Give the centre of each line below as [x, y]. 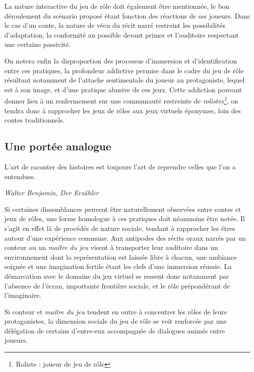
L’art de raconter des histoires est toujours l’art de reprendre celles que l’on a [120, 166]
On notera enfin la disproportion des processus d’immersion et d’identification [121, 60]
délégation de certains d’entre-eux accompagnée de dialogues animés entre [115, 330]
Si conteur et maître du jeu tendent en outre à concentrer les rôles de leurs [116, 311]
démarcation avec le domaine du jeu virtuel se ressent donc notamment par [117, 276]
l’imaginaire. [23, 295]
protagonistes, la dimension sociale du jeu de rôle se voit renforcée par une [116, 321]
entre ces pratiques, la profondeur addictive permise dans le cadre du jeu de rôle [124, 70]
